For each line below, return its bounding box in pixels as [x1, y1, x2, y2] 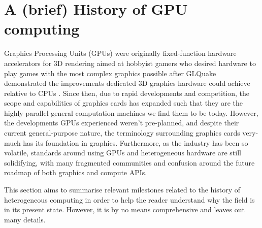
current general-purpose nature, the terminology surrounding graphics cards [4, 127, 240, 138]
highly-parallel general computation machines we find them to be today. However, [4, 107, 258, 118]
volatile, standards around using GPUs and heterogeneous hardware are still [4, 147, 241, 158]
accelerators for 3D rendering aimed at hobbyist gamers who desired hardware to [4, 57, 256, 68]
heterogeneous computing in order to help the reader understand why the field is [4, 194, 255, 205]
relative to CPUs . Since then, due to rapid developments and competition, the [4, 87, 250, 98]
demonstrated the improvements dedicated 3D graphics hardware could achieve [4, 78, 250, 88]
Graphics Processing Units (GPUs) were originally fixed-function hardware [4, 48, 237, 58]
